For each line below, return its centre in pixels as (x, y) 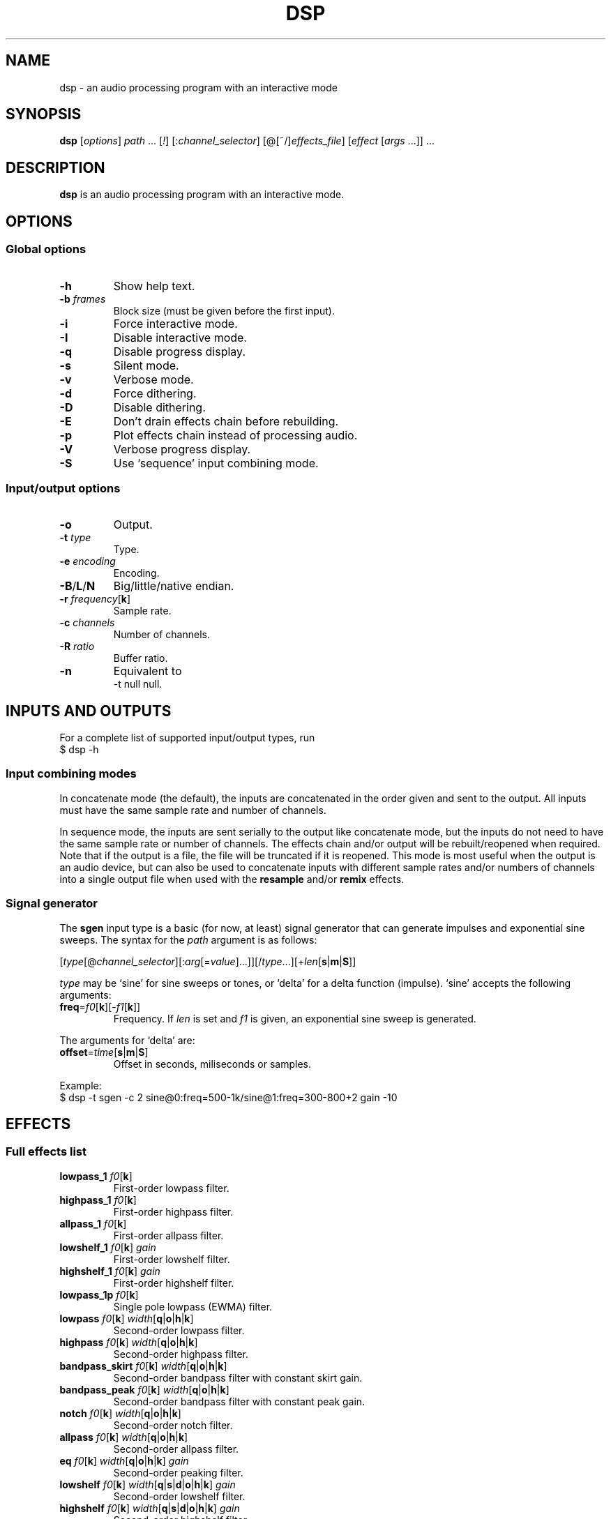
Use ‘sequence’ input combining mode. (216, 463)
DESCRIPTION (55, 167)
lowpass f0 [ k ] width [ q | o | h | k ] (127, 1318)
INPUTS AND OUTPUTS (89, 711)
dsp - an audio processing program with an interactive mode (198, 87)
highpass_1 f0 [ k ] (98, 1200)
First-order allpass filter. (168, 1235)
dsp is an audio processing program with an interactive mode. (202, 195)
